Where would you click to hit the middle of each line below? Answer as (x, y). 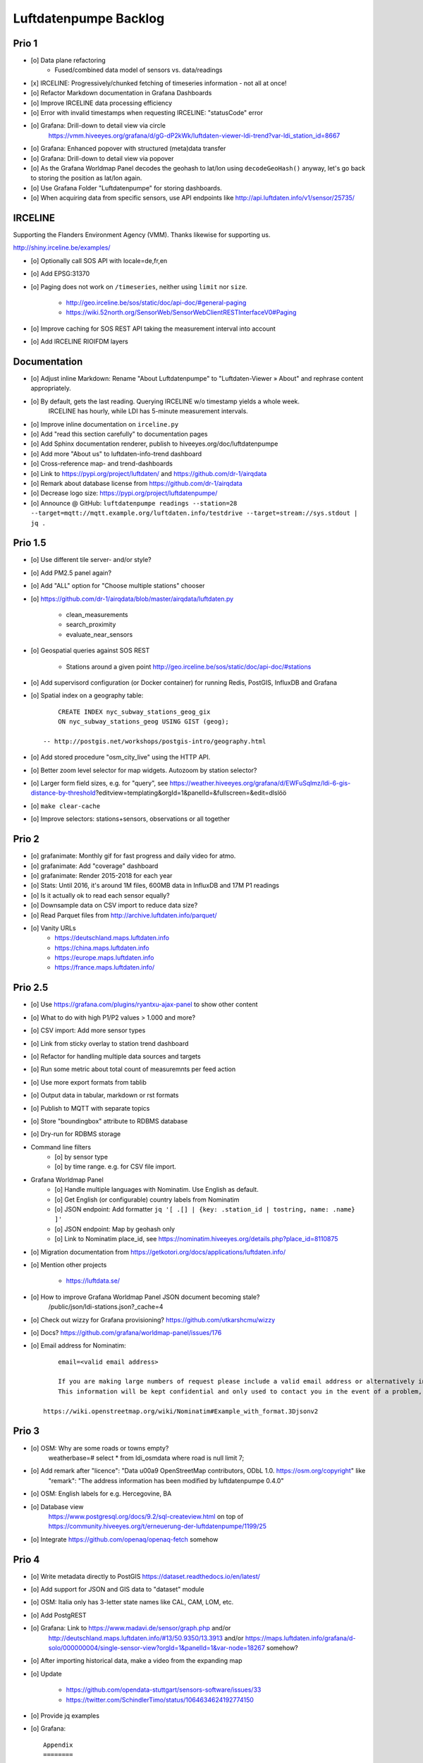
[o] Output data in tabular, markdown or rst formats (105, 1095)
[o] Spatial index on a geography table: (87, 695)
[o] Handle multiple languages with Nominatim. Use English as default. (157, 1190)
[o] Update (47, 1673)
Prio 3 (26, 1431)
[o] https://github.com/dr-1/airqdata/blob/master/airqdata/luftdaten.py (132, 599)
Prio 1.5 (30, 543)
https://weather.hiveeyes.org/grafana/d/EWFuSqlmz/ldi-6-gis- (260, 783)
